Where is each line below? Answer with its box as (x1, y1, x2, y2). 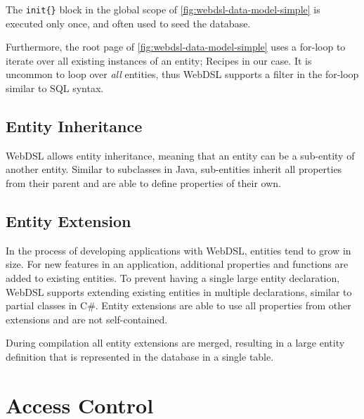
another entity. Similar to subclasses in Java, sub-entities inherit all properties (6, 162, 342, 176)
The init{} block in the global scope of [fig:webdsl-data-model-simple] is (6, 2, 320, 16)
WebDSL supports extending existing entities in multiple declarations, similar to (6, 284, 352, 299)
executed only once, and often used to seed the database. (6, 15, 251, 30)
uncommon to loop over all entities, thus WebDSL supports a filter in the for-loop (6, 67, 359, 82)
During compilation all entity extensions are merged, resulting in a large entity (6, 335, 345, 350)
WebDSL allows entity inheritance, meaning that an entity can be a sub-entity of (6, 148, 355, 162)
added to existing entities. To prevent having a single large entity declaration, (6, 271, 340, 285)
